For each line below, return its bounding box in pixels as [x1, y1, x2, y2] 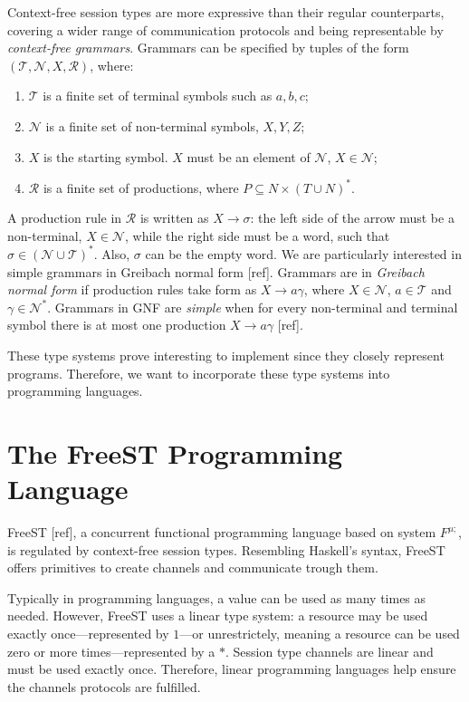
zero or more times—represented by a [7, 641, 215, 660]
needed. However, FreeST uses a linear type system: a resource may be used [7, 606, 428, 625]
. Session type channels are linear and [225, 641, 434, 660]
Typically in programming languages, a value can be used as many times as [7, 588, 426, 607]
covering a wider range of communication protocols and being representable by [7, 20, 444, 39]
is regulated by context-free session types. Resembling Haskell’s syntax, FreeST [7, 540, 445, 559]
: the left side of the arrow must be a [250, 208, 455, 227]
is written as [139, 208, 209, 227]
